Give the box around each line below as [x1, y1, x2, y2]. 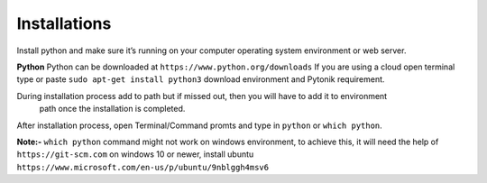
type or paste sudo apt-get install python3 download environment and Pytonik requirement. [16, 74, 385, 85]
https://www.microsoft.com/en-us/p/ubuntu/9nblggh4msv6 [16, 162, 270, 172]
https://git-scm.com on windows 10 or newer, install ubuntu [16, 149, 254, 160]
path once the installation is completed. [39, 104, 186, 114]
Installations [16, 14, 112, 33]
